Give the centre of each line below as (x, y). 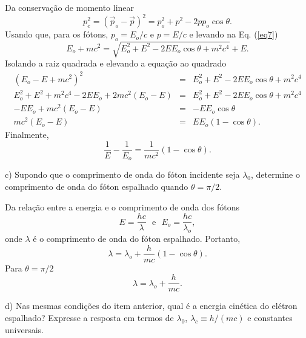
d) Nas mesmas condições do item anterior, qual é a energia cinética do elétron (151, 306)
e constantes (270, 317)
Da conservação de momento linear (70, 7)
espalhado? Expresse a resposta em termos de (89, 317)
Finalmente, (27, 135)
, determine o (275, 174)
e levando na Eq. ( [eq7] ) (234, 34)
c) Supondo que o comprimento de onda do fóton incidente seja (122, 174)
